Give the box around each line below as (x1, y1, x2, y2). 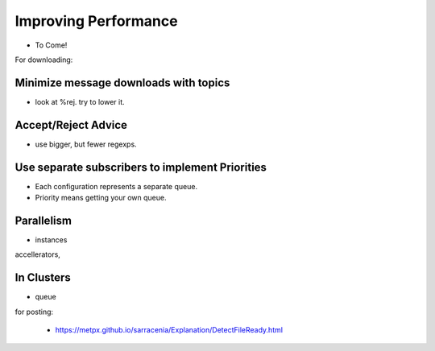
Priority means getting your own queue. (35, 193, 167, 203)
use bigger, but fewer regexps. (35, 139, 137, 149)
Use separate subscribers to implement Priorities (14, 160, 267, 174)
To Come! (35, 40, 68, 50)
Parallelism (14, 213, 72, 227)
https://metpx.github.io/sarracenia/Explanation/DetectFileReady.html (55, 325, 284, 335)
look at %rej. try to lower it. (35, 97, 125, 106)
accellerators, (14, 250, 60, 259)
